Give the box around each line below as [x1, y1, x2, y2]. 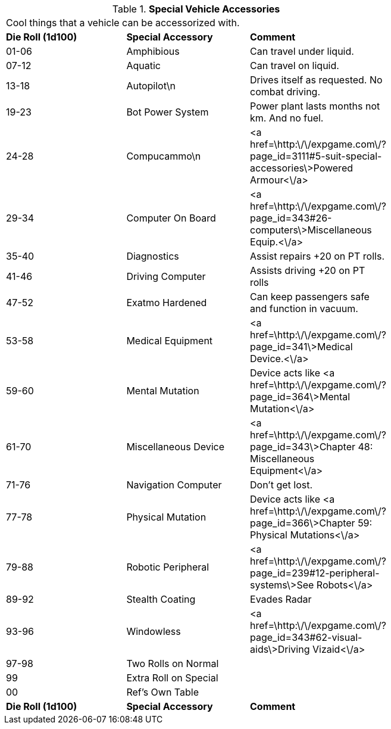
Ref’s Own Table [126, 686, 199, 698]
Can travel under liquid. [250, 45, 354, 57]
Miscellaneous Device [126, 441, 225, 453]
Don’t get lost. [250, 479, 313, 491]
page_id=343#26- [250, 212, 332, 224]
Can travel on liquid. [250, 60, 339, 71]
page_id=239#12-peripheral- [250, 567, 380, 579]
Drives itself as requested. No [250, 74, 383, 86]
